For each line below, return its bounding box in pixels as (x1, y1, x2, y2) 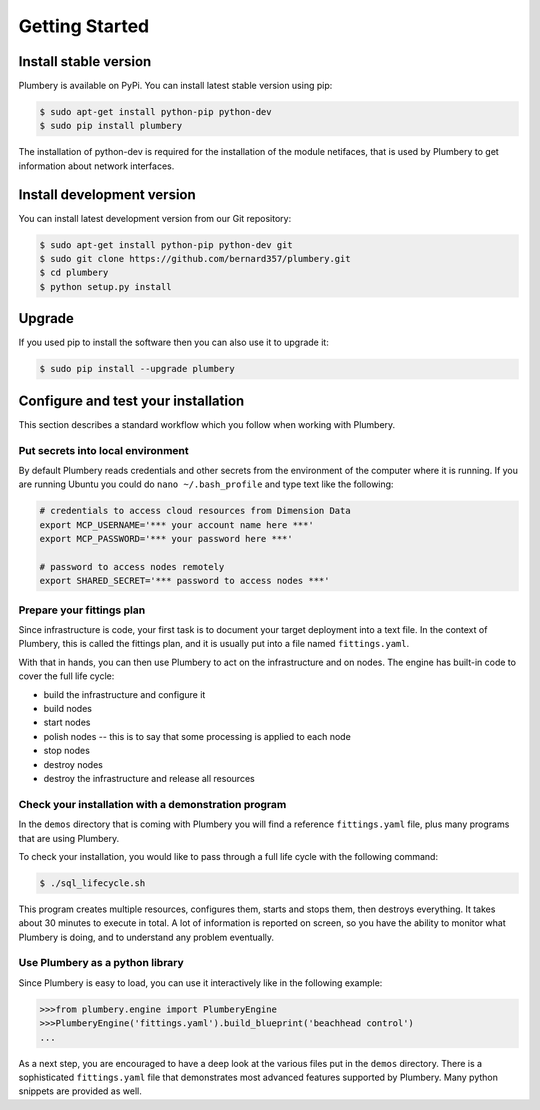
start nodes (43, 716, 91, 729)
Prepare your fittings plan (18, 603, 146, 617)
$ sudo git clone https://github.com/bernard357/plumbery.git (39, 253, 351, 265)
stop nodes (43, 745, 90, 757)
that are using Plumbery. (18, 832, 120, 844)
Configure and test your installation (18, 392, 245, 409)
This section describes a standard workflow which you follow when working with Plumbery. (18, 418, 396, 430)
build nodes (43, 703, 92, 715)
